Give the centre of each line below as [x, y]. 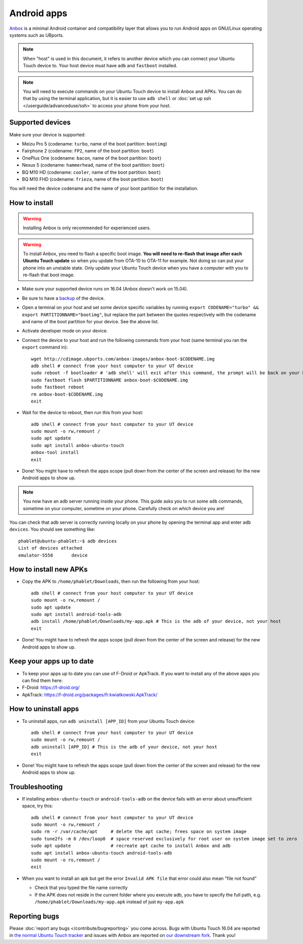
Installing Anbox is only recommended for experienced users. [87, 228]
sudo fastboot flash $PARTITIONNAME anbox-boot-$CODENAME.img [110, 380]
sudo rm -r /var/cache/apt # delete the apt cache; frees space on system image [139, 832]
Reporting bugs [34, 916]
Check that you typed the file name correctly [81, 888]
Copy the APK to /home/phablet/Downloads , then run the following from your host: [111, 581]
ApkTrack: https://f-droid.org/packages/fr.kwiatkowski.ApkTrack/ [90, 694]
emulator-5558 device [53, 555]
